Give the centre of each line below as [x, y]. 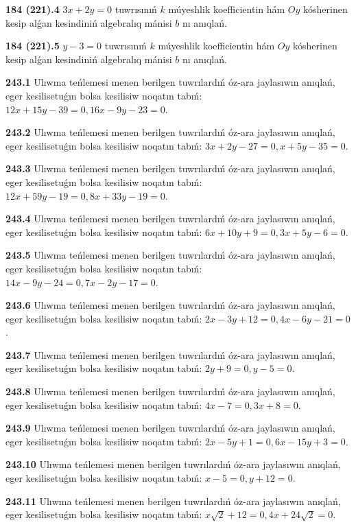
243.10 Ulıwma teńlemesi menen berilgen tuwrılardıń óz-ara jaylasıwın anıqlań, [173, 464]
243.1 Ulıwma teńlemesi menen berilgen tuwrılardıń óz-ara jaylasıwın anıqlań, [170, 82]
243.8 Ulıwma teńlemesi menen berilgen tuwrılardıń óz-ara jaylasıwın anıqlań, [170, 391]
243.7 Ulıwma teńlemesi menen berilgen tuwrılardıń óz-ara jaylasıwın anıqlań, [170, 354]
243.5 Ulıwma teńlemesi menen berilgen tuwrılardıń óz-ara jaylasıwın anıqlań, [170, 255]
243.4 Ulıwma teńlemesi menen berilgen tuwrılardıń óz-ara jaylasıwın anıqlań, [170, 219]
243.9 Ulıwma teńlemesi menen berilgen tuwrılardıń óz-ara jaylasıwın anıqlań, [170, 428]
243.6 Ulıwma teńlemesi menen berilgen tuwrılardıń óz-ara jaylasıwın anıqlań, [170, 305]
